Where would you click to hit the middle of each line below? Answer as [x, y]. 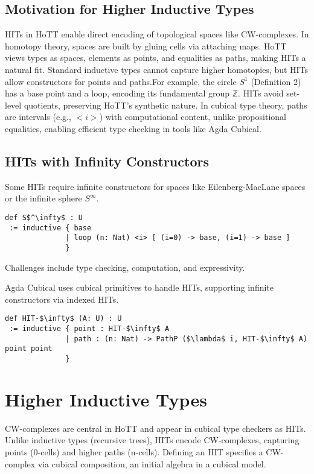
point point [29, 349]
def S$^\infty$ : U [44, 217]
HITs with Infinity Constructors [107, 161]
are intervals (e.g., [38, 117]
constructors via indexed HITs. [62, 299]
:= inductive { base [50, 228]
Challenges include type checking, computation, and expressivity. [125, 267]
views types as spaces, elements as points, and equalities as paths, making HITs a [155, 58]
